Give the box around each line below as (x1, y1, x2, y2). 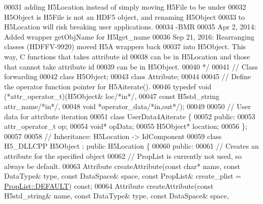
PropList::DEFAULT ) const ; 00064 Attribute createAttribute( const (4, 180, 214, 191)
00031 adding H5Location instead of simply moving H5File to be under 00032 (4, 2, 246, 12)
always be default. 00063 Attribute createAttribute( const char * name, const (4, 160, 240, 171)
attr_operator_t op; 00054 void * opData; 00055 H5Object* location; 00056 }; (4, 121, 247, 131)
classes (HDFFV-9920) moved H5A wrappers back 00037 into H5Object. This (4, 41, 246, 52)
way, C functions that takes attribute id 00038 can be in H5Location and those (4, 51, 250, 61)
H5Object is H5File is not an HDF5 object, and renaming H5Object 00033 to (4, 11, 245, 22)
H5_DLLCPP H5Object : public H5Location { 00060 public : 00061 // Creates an (4, 141, 259, 151)
